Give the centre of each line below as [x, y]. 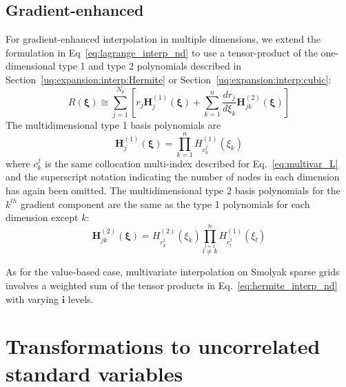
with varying [32, 299]
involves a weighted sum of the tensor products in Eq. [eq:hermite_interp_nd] [172, 285]
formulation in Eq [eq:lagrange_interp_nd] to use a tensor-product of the [162, 52]
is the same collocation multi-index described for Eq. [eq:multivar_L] [192, 163]
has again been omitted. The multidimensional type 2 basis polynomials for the [173, 190]
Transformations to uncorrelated [163, 346]
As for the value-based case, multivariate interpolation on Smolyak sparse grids [173, 272]
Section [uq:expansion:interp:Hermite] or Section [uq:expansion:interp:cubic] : [169, 79]
